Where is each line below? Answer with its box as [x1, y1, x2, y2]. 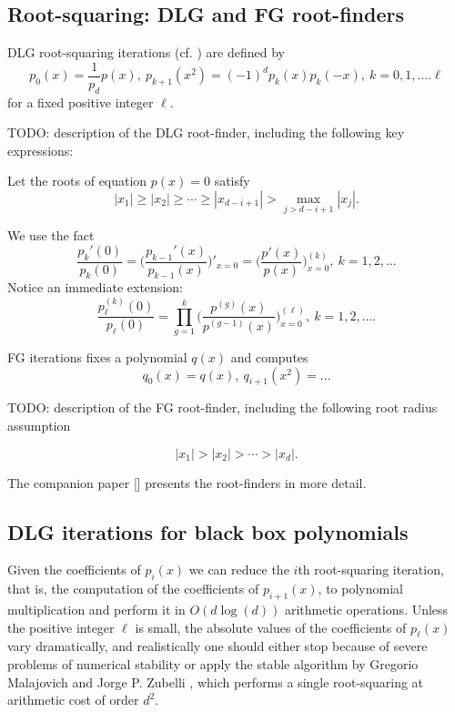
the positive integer [7, 617, 115, 636]
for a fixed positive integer [7, 92, 154, 111]
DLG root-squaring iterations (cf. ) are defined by [7, 43, 285, 62]
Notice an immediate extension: [7, 278, 183, 297]
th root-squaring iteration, [298, 560, 444, 579]
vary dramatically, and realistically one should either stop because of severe [7, 636, 428, 656]
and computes [230, 348, 308, 367]
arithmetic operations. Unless [284, 600, 449, 619]
